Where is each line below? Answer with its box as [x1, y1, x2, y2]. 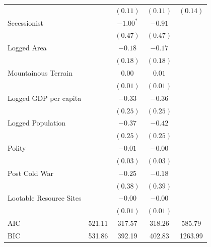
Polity [8, 143, 26, 153]
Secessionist [8, 17, 43, 28]
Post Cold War [8, 167, 53, 178]
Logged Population [8, 117, 66, 128]
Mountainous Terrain [8, 67, 73, 78]
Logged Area [8, 42, 47, 53]
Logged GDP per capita [8, 92, 82, 103]
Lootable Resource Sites [8, 193, 82, 203]
